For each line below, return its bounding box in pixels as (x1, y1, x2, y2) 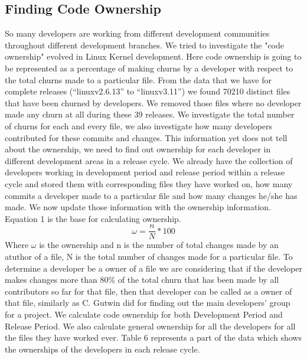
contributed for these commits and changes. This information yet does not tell (5, 131, 288, 143)
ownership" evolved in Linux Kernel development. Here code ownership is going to (5, 50, 302, 63)
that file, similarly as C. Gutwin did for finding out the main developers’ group (5, 296, 290, 309)
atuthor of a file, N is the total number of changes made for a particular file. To (5, 250, 293, 262)
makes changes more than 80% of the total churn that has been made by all (5, 273, 279, 286)
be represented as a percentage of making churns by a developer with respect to (5, 61, 293, 74)
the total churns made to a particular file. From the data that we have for (5, 73, 272, 86)
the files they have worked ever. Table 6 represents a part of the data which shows (5, 331, 302, 344)
